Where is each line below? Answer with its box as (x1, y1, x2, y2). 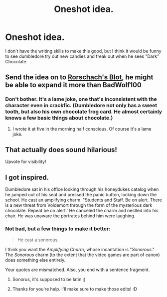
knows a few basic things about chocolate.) (5, 115, 113, 122)
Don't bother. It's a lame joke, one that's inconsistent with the (5, 96, 157, 103)
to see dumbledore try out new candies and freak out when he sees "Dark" (5, 53, 160, 59)
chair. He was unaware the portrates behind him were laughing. (5, 213, 136, 219)
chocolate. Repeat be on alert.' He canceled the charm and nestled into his (5, 208, 159, 214)
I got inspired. (5, 173, 49, 181)
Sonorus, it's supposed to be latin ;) (12, 276, 86, 282)
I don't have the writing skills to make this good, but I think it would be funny (5, 48, 162, 54)
